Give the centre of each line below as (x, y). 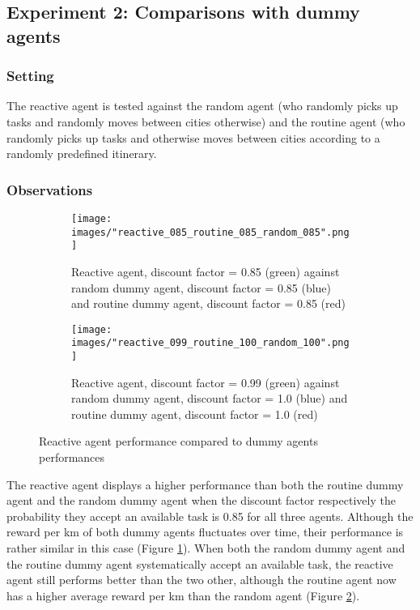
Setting (30, 76)
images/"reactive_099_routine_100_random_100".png (210, 343)
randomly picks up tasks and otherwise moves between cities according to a (193, 137)
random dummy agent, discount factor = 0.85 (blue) (202, 287)
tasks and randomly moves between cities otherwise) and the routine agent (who (206, 121)
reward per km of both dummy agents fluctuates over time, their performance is (205, 532)
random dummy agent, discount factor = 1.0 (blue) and (210, 398)
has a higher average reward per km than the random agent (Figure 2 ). (183, 595)
